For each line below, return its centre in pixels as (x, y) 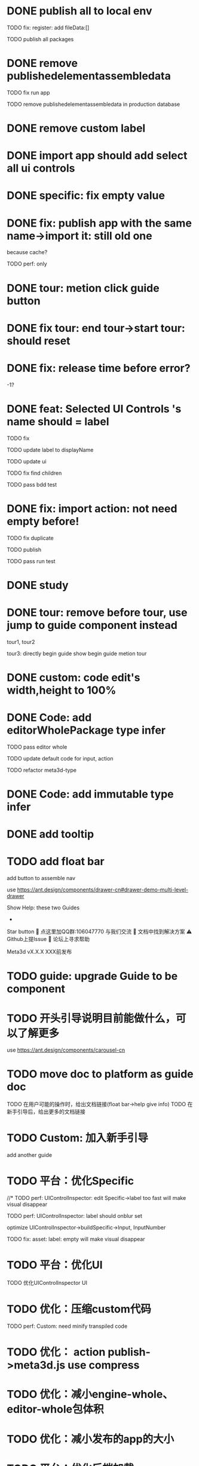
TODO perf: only (27, 264)
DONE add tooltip (50, 834)
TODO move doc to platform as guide (100, 1074)
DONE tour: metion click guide (83, 288)
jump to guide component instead (92, 625)
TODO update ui (27, 461)
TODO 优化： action (56, 1352)
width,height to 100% (62, 690)
